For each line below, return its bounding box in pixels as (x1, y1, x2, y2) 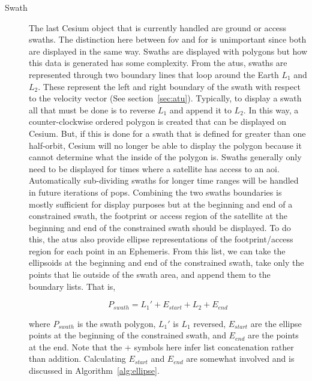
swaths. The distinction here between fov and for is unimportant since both (29, 33, 307, 46)
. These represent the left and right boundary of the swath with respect (38, 80, 301, 92)
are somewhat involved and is (186, 352, 295, 365)
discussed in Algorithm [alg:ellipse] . (29, 364, 160, 377)
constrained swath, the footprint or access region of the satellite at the (29, 209, 288, 222)
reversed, (193, 317, 226, 329)
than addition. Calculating (29, 352, 126, 365)
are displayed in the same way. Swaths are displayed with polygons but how (29, 44, 308, 57)
